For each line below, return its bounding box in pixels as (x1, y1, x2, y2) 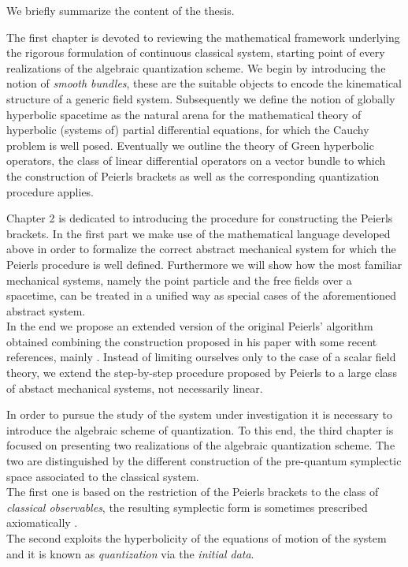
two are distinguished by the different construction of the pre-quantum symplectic (6, 453, 402, 469)
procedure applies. (6, 183, 95, 200)
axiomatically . (6, 514, 78, 531)
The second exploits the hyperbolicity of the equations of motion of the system (6, 530, 387, 546)
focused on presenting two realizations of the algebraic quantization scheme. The (6, 437, 395, 453)
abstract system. (6, 302, 86, 319)
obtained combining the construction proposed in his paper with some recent (6, 333, 377, 349)
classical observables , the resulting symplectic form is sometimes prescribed (6, 498, 368, 515)
